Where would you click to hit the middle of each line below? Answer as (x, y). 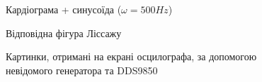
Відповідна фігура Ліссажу (64, 33)
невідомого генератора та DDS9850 (82, 70)
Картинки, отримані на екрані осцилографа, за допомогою (131, 56)
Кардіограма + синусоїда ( (64, 9)
